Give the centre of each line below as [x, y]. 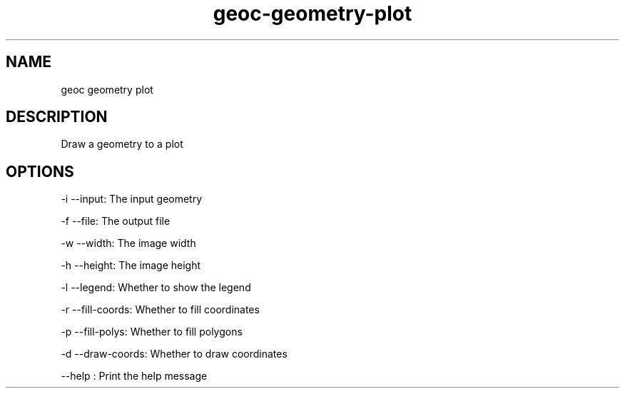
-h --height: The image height [131, 266]
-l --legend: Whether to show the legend [156, 288]
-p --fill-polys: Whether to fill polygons [152, 332]
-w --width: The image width [128, 243]
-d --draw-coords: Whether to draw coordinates [174, 354]
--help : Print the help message [134, 376]
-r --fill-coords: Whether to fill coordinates [160, 310]
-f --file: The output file [116, 221]
